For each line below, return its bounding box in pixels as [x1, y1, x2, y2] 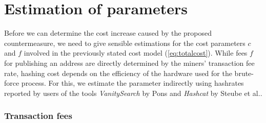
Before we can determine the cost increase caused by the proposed [4, 28, 212, 38]
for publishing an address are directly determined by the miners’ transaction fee [4, 57, 255, 68]
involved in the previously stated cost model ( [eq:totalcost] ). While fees [24, 47, 248, 58]
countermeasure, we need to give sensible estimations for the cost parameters [4, 37, 245, 48]
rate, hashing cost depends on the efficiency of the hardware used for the [4, 67, 232, 78]
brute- [234, 67, 254, 78]
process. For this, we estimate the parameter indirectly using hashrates [21, 78, 244, 88]
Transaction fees [4, 109, 72, 122]
